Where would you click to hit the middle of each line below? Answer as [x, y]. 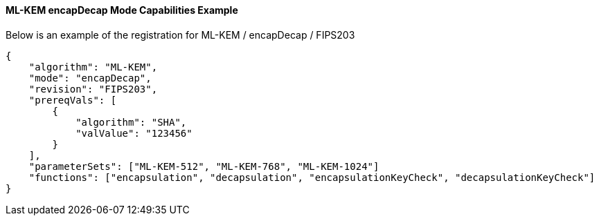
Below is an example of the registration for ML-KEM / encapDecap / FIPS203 [180, 35]
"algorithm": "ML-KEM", [93, 67]
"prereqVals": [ [73, 100]
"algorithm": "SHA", [131, 122]
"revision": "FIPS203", [93, 89]
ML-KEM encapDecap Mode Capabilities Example [122, 10]
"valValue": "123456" [134, 133]
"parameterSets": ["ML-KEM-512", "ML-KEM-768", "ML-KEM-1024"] [204, 166]
